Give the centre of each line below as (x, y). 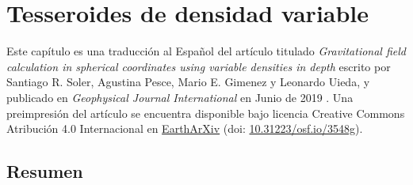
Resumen (45, 171)
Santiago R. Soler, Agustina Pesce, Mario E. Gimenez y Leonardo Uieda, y (188, 82)
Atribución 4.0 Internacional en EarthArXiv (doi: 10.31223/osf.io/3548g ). (185, 128)
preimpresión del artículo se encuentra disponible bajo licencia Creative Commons (206, 113)
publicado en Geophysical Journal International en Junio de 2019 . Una (180, 97)
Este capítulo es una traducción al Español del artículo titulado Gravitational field (206, 51)
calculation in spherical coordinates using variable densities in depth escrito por (199, 66)
